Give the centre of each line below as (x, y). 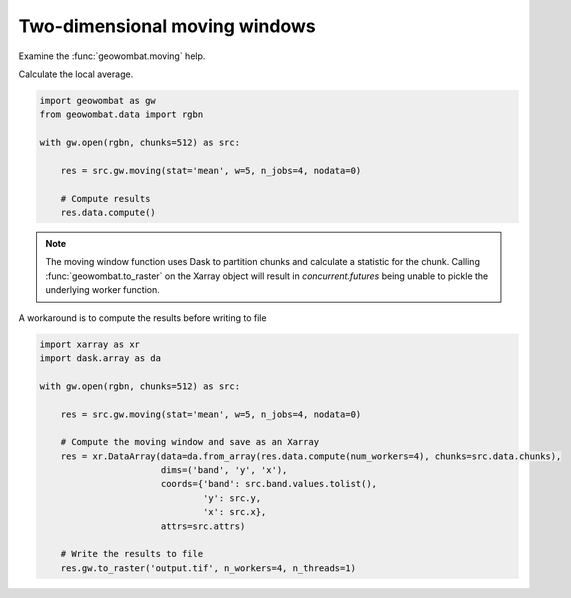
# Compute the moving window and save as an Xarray (190, 442)
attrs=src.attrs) (203, 526)
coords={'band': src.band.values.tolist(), (269, 484)
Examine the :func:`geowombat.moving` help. (112, 56)
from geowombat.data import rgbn (121, 114)
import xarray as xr (89, 344)
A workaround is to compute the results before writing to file (142, 317)
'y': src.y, (232, 498)
